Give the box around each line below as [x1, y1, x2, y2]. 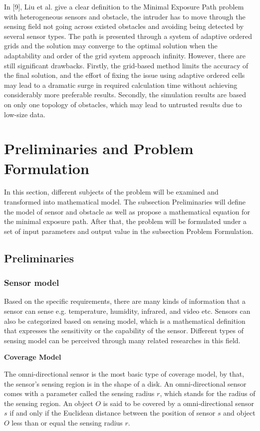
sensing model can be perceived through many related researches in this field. [4, 335, 241, 345]
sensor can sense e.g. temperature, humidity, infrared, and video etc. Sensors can [4, 306, 251, 316]
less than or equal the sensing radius [11, 417, 123, 428]
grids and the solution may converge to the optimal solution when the [4, 40, 218, 51]
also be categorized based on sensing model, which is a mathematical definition [4, 315, 246, 326]
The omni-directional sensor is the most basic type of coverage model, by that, [4, 368, 245, 379]
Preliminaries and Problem [4, 138, 194, 159]
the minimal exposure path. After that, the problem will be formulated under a [4, 216, 247, 226]
